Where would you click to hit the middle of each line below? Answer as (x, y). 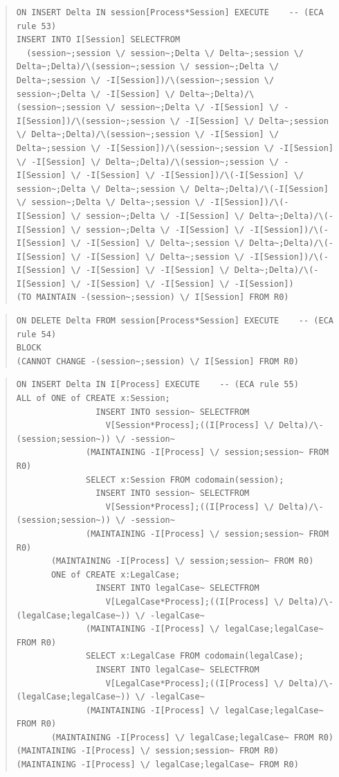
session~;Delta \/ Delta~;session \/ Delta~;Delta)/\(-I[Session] (172, 189)
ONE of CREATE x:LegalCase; (116, 574)
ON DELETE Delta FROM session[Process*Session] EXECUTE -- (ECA (175, 321)
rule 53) (36, 26)
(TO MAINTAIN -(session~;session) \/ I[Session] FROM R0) (153, 297)
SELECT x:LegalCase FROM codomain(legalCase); (195, 656)
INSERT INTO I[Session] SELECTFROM (98, 40)
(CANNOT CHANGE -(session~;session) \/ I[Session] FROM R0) (157, 361)
